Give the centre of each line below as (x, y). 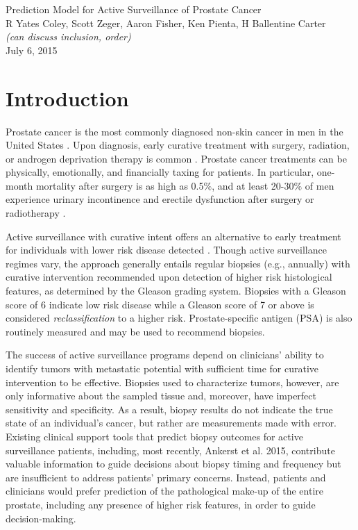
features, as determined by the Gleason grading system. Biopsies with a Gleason (176, 291)
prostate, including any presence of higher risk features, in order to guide (161, 504)
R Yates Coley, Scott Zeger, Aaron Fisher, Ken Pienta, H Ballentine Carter (166, 23)
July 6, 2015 (32, 50)
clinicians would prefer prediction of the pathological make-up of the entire (164, 491)
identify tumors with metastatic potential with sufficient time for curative (162, 368)
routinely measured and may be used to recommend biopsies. (135, 331)
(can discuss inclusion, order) (68, 36)
